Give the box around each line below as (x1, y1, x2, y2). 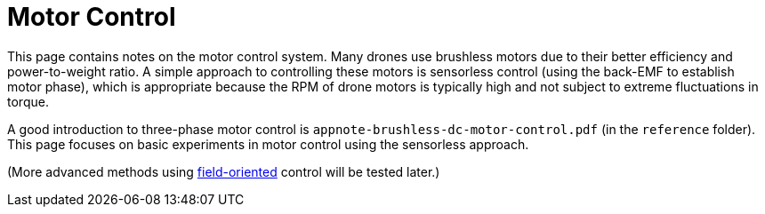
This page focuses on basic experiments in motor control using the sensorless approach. (7, 136, 529, 152)
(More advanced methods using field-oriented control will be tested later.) (7, 163, 440, 179)
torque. (7, 93, 49, 109)
